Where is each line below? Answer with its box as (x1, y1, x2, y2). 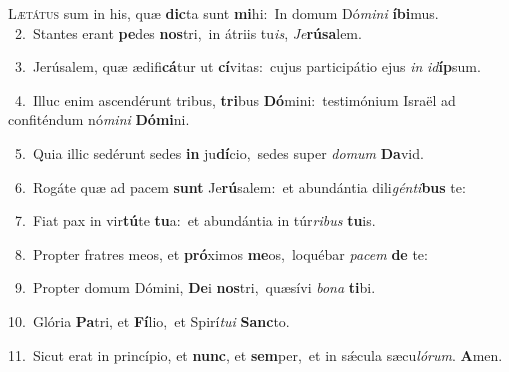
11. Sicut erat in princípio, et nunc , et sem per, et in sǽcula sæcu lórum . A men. (8, 344, 503, 365)
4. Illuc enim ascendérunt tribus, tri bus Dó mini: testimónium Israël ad (14, 89, 456, 110)
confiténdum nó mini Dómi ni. (8, 109, 190, 130)
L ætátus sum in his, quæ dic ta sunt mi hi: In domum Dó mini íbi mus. (8, 3, 439, 23)
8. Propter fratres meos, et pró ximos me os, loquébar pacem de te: (14, 243, 428, 264)
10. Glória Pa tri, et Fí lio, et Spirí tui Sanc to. (8, 310, 290, 331)
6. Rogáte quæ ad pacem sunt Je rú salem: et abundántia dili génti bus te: (14, 176, 466, 197)
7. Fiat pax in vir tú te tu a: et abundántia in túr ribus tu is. (14, 210, 376, 231)
